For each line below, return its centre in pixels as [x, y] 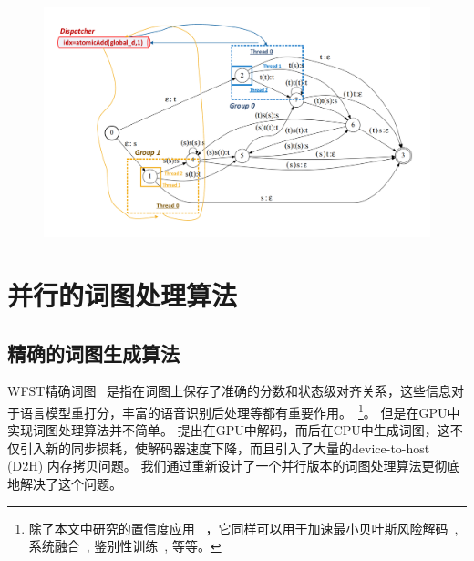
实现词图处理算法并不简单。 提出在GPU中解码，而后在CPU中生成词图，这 [229, 430]
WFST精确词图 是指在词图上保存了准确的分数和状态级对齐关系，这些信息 [230, 391]
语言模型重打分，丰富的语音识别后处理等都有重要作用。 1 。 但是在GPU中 [240, 410]
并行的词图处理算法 [123, 294]
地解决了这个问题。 [65, 483]
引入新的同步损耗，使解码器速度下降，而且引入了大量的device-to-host [225, 447]
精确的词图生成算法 [93, 353]
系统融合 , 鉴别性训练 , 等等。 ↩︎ [125, 546]
